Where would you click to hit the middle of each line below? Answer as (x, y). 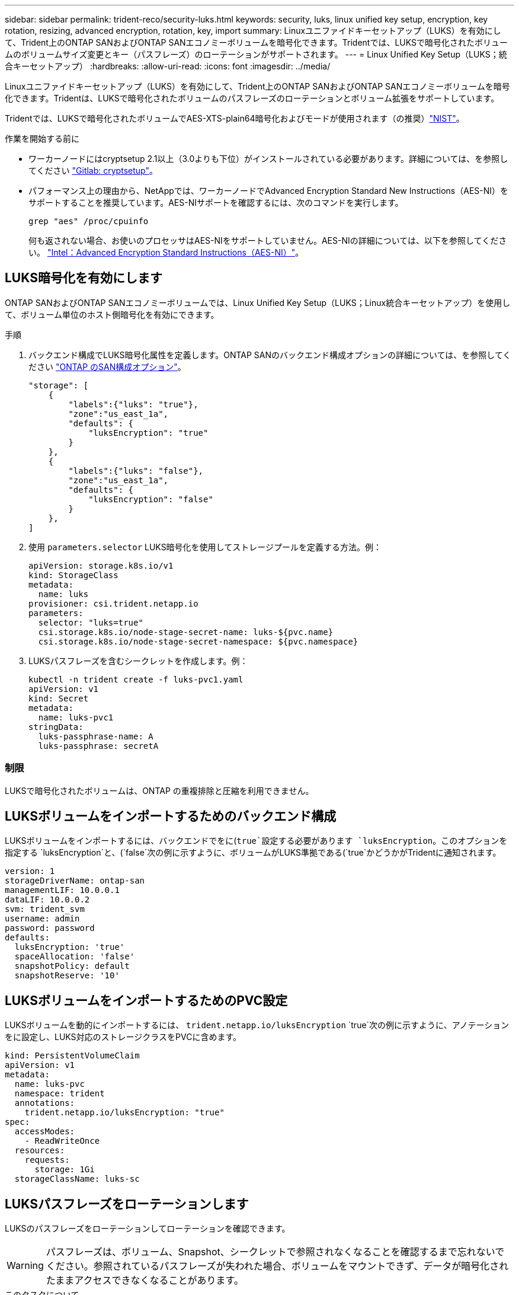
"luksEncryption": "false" (151, 499)
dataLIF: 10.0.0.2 (47, 900)
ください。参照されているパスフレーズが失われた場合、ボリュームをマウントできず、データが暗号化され (277, 1266)
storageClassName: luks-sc (77, 1179)
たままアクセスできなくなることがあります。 (145, 1280)
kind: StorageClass (73, 575)
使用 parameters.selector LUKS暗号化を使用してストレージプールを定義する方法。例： (205, 547)
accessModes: (45, 1132)
